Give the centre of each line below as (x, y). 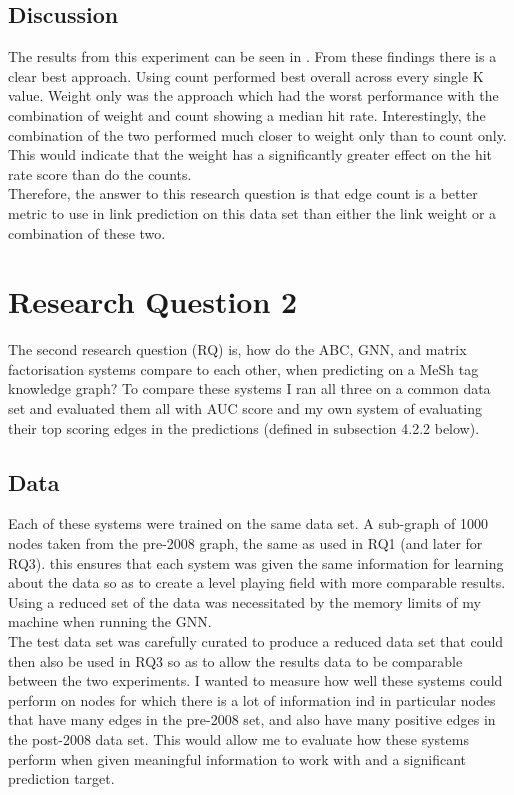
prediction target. (61, 778)
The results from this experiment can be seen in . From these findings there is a (252, 56)
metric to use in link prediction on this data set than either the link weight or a (252, 212)
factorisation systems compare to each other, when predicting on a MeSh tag (243, 368)
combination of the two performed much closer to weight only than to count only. (257, 134)
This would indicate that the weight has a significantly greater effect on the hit (250, 154)
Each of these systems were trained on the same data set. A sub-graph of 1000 (248, 523)
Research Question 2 (153, 301)
